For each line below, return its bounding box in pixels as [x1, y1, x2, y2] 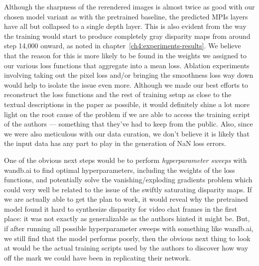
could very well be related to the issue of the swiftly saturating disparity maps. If [4, 184, 252, 194]
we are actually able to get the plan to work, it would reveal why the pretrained [4, 194, 248, 204]
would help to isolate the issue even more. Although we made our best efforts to [4, 79, 249, 90]
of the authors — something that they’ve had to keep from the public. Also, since [4, 119, 253, 129]
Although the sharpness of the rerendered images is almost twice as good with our [4, 1, 255, 11]
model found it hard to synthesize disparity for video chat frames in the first [4, 203, 238, 214]
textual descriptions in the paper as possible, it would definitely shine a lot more [4, 99, 250, 109]
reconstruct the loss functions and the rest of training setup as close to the [4, 89, 232, 100]
